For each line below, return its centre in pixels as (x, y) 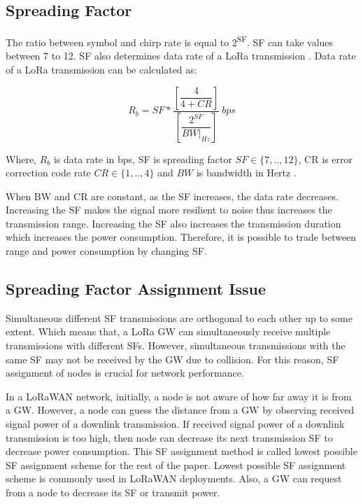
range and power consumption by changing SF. (106, 251)
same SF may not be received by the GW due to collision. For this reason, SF (172, 359)
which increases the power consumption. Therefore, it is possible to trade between (181, 237)
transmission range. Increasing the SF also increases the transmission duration (173, 223)
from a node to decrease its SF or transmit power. (113, 492)
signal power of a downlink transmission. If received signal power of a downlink (175, 424)
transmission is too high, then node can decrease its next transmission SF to (169, 437)
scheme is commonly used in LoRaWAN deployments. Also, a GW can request (174, 478)
